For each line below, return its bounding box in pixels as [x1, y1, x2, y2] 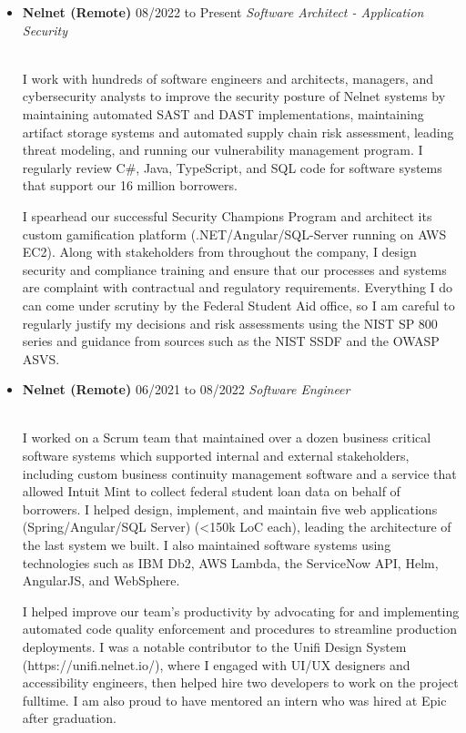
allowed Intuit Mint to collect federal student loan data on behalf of [22, 482, 400, 501]
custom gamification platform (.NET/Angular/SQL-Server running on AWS [22, 224, 447, 243]
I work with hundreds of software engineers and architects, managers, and [22, 68, 434, 87]
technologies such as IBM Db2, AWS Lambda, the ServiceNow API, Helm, [22, 553, 439, 572]
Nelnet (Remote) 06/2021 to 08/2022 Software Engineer [22, 380, 350, 399]
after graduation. [22, 708, 116, 728]
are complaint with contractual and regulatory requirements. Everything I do [22, 278, 453, 297]
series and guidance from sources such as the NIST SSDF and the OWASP [22, 331, 440, 351]
